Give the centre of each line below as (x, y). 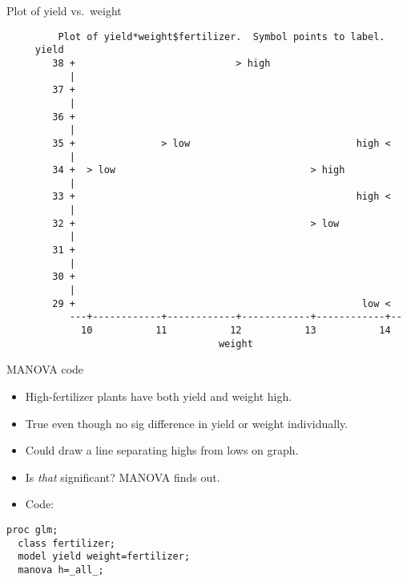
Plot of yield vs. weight (64, 10)
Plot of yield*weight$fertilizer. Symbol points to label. (222, 36)
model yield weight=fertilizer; (104, 557)
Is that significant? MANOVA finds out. (123, 477)
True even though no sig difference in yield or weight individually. (187, 423)
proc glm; (32, 529)
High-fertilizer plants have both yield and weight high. (159, 396)
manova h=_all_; (61, 570)
